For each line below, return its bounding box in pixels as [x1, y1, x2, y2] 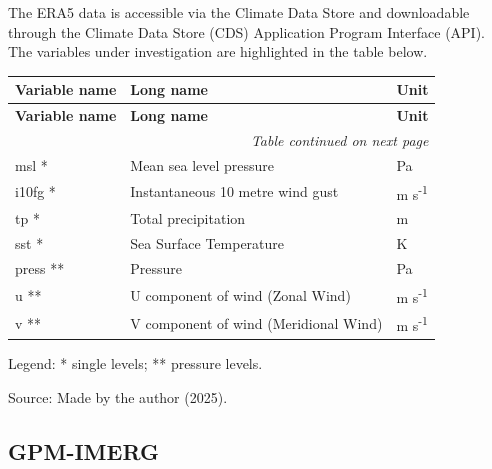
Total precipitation [130, 208, 246, 229]
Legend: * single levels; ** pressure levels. [8, 352, 263, 373]
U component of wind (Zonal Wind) [130, 284, 351, 305]
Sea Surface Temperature [130, 233, 285, 253]
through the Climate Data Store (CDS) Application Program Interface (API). [8, 21, 486, 42]
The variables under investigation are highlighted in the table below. [8, 41, 428, 62]
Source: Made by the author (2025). [8, 386, 228, 407]
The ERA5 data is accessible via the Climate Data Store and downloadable [8, 2, 470, 22]
